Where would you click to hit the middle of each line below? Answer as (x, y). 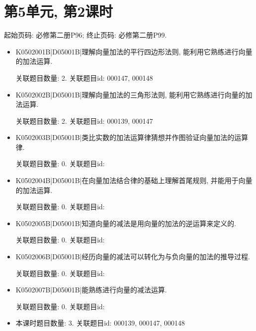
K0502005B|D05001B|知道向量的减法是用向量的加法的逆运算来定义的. (126, 223)
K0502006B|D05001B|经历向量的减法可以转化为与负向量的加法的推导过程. (133, 257)
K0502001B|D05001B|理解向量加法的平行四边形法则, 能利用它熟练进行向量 (134, 51)
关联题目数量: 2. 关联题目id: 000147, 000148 (84, 77)
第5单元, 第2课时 (58, 11)
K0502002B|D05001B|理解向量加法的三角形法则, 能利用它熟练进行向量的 (130, 94)
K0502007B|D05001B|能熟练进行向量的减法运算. (91, 290)
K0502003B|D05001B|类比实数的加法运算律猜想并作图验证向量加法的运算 (132, 137)
